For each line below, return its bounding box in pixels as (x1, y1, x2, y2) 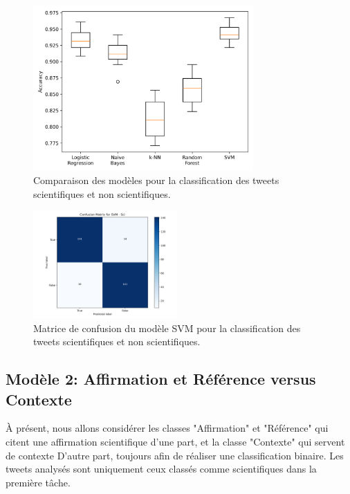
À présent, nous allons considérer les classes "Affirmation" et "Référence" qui (6, 421, 329, 435)
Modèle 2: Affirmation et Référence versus (6, 368, 316, 390)
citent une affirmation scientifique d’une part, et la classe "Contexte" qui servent (6, 434, 345, 449)
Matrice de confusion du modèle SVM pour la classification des (33, 320, 301, 335)
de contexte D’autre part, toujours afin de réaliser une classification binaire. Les (6, 448, 344, 462)
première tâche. (6, 475, 71, 489)
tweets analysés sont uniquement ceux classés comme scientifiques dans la (6, 461, 317, 476)
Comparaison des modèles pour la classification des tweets (33, 173, 279, 187)
